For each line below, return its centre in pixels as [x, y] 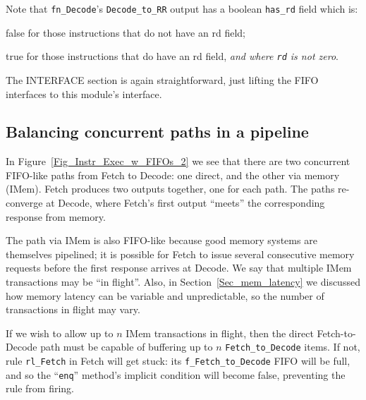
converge [24, 203]
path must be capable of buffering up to [127, 347]
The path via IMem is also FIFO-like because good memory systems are [161, 240]
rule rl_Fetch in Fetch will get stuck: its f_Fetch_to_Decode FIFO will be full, [178, 361]
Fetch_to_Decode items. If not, [293, 347]
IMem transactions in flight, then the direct [220, 333]
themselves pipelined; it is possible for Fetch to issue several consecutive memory [180, 254]
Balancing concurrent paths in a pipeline [157, 132]
